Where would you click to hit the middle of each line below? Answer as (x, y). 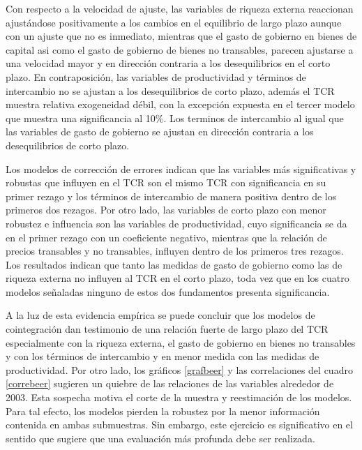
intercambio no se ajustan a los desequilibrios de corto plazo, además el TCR (170, 90)
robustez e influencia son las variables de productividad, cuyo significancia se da (176, 223)
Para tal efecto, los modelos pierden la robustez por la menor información (163, 411)
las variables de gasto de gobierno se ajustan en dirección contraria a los (160, 132)
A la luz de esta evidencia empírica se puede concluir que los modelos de (160, 315)
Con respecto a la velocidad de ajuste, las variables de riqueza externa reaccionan (180, 8)
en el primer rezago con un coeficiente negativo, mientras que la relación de (166, 237)
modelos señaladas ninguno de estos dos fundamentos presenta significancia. (168, 291)
